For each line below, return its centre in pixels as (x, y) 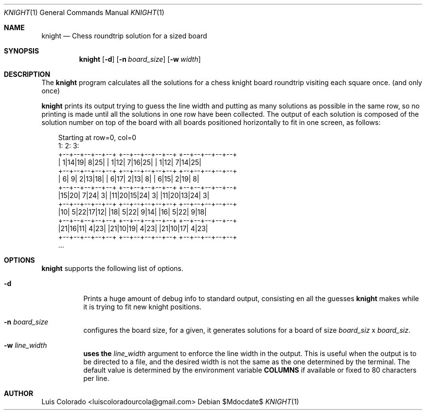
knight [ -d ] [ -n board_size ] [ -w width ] (140, 59)
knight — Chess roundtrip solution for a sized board (124, 36)
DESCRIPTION (27, 74)
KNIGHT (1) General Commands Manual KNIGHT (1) (84, 12)
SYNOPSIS (22, 51)
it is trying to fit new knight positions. (142, 307)
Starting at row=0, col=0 (97, 137)
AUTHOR (19, 393)
